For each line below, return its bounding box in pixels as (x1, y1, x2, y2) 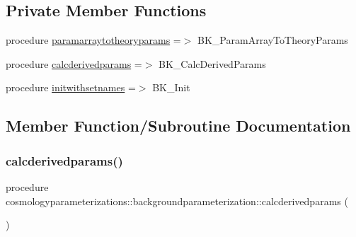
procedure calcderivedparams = (6, 56, 142, 71)
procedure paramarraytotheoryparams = (6, 33, 181, 47)
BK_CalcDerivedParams (159, 56, 266, 71)
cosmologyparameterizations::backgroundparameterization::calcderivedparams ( (6, 193, 348, 208)
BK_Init (152, 80, 190, 95)
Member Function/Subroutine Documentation (6, 115, 351, 137)
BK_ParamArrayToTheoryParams (197, 33, 348, 47)
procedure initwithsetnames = (6, 80, 136, 95)
